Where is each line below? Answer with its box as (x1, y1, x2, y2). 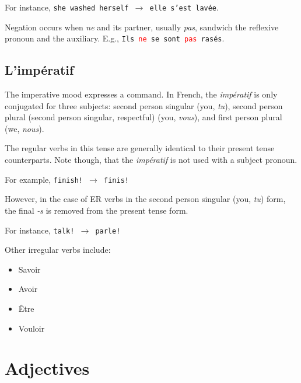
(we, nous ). (5, 122, 44, 134)
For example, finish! (5, 173, 83, 185)
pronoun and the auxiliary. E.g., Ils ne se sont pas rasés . (5, 32, 225, 44)
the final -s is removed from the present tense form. (5, 204, 188, 216)
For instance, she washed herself (5, 1, 129, 13)
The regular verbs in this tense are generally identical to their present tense (5, 142, 275, 154)
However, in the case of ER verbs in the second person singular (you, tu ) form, (5, 193, 286, 205)
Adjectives (5, 356, 90, 380)
